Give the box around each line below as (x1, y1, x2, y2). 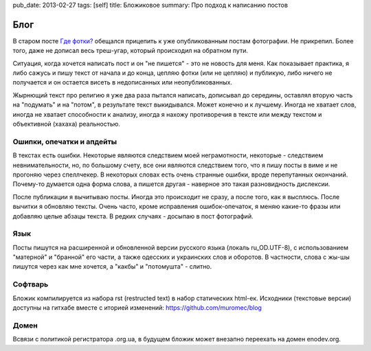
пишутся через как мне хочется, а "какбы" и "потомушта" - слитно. (12, 262, 212, 271)
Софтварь (12, 280, 49, 289)
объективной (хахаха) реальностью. (12, 120, 120, 128)
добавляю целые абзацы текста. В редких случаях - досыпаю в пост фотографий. (12, 212, 254, 220)
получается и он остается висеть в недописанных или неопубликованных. (12, 78, 233, 87)
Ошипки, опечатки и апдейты (12, 137, 117, 146)
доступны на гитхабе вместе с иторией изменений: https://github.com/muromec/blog (12, 303, 262, 312)
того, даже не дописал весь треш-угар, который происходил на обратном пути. (12, 47, 249, 55)
